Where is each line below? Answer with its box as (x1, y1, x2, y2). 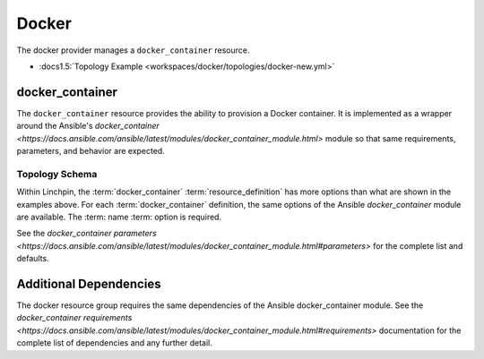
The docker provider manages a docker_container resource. (16, 45, 250, 56)
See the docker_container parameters (16, 228, 157, 239)
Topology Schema (16, 167, 98, 180)
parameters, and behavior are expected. (16, 146, 165, 157)
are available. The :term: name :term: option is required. (16, 211, 222, 222)
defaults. (16, 253, 49, 264)
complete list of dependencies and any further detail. (16, 338, 212, 348)
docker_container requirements (16, 312, 133, 323)
